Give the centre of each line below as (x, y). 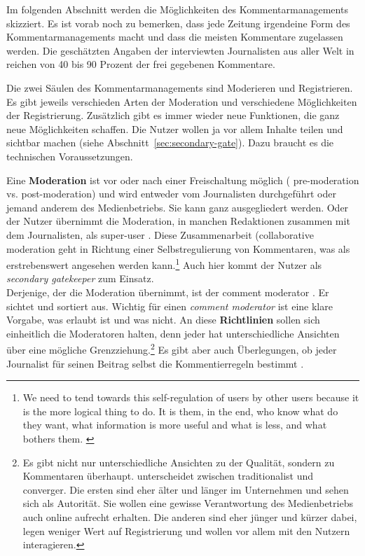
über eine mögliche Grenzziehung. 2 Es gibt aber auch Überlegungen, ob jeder (172, 348)
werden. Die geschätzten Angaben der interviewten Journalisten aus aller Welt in (180, 50)
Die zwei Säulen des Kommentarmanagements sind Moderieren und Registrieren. (180, 87)
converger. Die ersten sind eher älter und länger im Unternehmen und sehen (186, 489)
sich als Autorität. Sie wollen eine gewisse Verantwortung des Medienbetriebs (188, 503)
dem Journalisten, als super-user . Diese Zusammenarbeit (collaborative (160, 234)
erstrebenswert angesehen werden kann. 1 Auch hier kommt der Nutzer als (164, 264)
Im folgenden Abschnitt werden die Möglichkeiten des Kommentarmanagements (177, 9)
